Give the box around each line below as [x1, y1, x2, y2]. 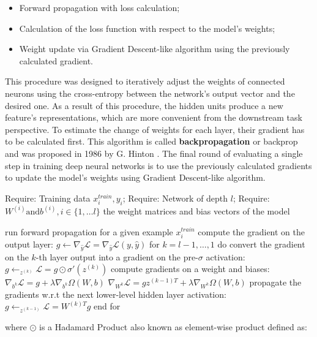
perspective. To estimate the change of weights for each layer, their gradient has [5, 123, 305, 135]
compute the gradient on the [198, 225, 305, 238]
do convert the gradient [217, 237, 305, 250]
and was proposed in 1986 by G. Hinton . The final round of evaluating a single [5, 146, 303, 159]
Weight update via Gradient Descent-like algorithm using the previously [19, 42, 290, 55]
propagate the [249, 276, 302, 289]
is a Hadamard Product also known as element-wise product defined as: [39, 320, 307, 333]
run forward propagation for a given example [5, 225, 173, 238]
